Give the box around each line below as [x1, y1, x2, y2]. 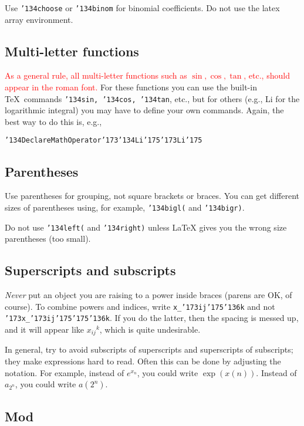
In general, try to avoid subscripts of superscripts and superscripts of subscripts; [5, 343, 293, 356]
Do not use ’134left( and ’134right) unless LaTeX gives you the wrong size [5, 221, 287, 233]
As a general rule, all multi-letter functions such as [5, 69, 187, 82]
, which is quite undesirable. [99, 323, 201, 335]
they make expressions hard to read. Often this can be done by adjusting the [5, 355, 281, 367]
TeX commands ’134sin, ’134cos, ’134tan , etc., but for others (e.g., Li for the [5, 92, 300, 104]
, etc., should [244, 69, 290, 82]
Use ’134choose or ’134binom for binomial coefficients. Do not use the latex [5, 2, 280, 13]
